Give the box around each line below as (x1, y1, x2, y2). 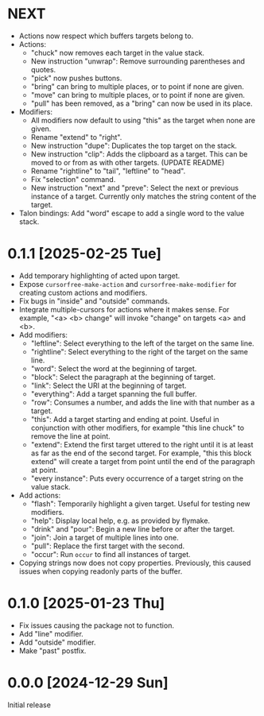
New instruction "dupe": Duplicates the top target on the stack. (30, 141, 238, 150)
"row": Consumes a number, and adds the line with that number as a (30, 397, 255, 407)
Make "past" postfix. (18, 645, 87, 656)
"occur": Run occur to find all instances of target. (30, 549, 192, 559)
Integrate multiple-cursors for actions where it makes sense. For (18, 304, 230, 314)
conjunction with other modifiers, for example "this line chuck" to (30, 423, 244, 432)
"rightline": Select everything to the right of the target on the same (30, 346, 248, 356)
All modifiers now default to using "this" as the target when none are (30, 115, 256, 125)
